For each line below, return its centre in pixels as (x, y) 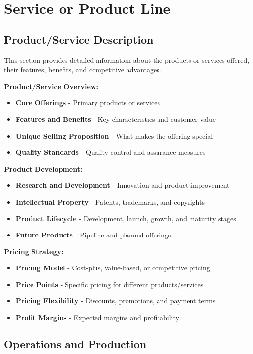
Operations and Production (75, 344)
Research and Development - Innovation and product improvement (123, 185)
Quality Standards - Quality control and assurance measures (111, 152)
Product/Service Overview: (51, 86)
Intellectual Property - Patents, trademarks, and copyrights (110, 201)
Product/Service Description (79, 39)
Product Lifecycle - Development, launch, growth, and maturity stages (126, 218)
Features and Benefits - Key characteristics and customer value (116, 119)
